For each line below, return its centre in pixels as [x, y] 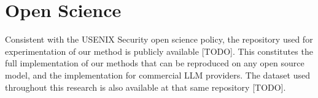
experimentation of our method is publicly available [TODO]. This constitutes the [159, 51]
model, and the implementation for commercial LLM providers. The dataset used [157, 75]
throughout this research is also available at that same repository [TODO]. [145, 87]
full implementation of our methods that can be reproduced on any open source [155, 63]
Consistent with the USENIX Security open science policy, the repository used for [159, 39]
